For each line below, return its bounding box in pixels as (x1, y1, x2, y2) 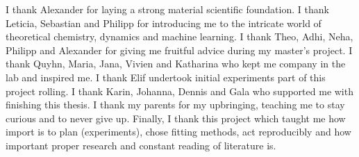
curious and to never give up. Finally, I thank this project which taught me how (6, 110, 346, 125)
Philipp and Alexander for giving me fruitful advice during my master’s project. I (6, 42, 353, 57)
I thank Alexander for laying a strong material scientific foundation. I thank (6, 2, 329, 16)
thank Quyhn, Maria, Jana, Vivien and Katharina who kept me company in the (6, 56, 346, 71)
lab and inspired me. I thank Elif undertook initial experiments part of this (6, 69, 326, 84)
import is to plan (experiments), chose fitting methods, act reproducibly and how (6, 124, 351, 139)
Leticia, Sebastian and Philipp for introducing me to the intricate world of (6, 15, 322, 30)
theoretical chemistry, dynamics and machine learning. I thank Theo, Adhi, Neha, (6, 29, 353, 44)
